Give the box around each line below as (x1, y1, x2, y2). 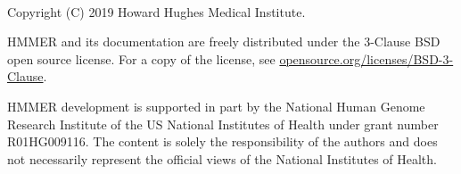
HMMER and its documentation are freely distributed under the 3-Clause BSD (7, 32, 440, 51)
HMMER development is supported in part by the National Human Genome (7, 96, 425, 115)
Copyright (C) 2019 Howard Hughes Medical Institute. (7, 2, 306, 21)
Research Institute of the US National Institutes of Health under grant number (7, 114, 439, 133)
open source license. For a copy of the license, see (7, 49, 276, 68)
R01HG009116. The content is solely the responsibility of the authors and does (7, 132, 438, 151)
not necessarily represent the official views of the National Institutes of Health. (7, 149, 437, 168)
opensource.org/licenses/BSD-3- (279, 49, 454, 68)
